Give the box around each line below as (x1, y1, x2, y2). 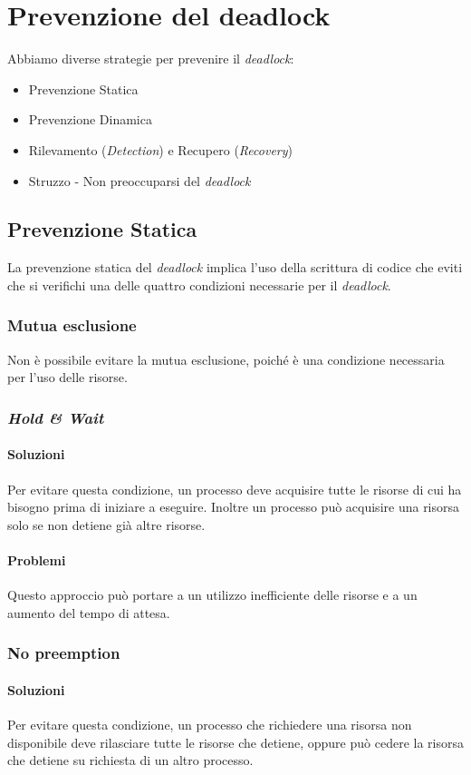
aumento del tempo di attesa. (7, 603, 170, 622)
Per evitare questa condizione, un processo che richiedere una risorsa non (7, 714, 412, 733)
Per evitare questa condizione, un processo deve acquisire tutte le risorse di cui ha (7, 479, 462, 498)
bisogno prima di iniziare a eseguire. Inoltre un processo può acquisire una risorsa (7, 497, 460, 516)
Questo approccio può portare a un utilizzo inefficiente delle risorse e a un (7, 585, 418, 604)
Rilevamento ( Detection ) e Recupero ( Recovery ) (28, 140, 293, 159)
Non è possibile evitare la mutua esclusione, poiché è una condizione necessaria (7, 349, 445, 368)
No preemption (7, 642, 120, 664)
